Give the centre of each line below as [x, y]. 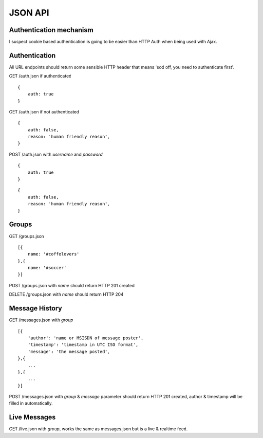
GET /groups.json [27, 236]
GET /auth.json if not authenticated [44, 111]
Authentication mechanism [51, 30]
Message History [36, 308]
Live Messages [32, 417]
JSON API [29, 13]
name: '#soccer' [47, 268]
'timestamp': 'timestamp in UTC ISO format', [83, 345]
